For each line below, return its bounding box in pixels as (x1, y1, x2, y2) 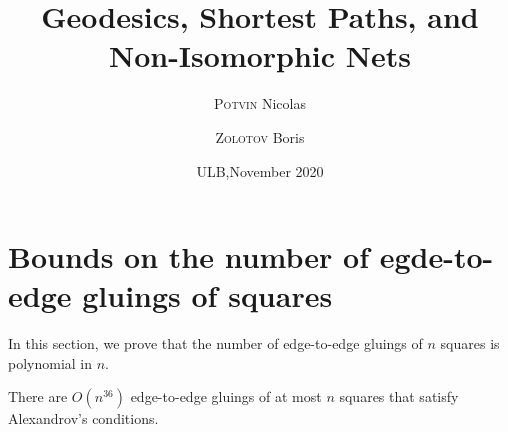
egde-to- (379, 236, 494, 277)
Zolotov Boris (215, 126, 305, 147)
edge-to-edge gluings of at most (130, 386, 322, 407)
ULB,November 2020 (196, 160, 324, 181)
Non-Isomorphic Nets (108, 35, 412, 76)
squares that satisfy (339, 386, 459, 407)
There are (8, 386, 68, 407)
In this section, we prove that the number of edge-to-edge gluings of (8, 333, 423, 354)
